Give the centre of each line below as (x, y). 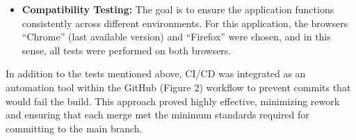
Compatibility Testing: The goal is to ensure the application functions (178, 9)
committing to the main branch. (74, 128)
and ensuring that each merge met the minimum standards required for (157, 115)
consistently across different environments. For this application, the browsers (185, 23)
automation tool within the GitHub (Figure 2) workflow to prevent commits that (178, 87)
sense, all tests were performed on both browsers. (127, 50)
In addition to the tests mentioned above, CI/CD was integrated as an (156, 73)
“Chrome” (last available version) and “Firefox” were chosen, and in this (176, 37)
